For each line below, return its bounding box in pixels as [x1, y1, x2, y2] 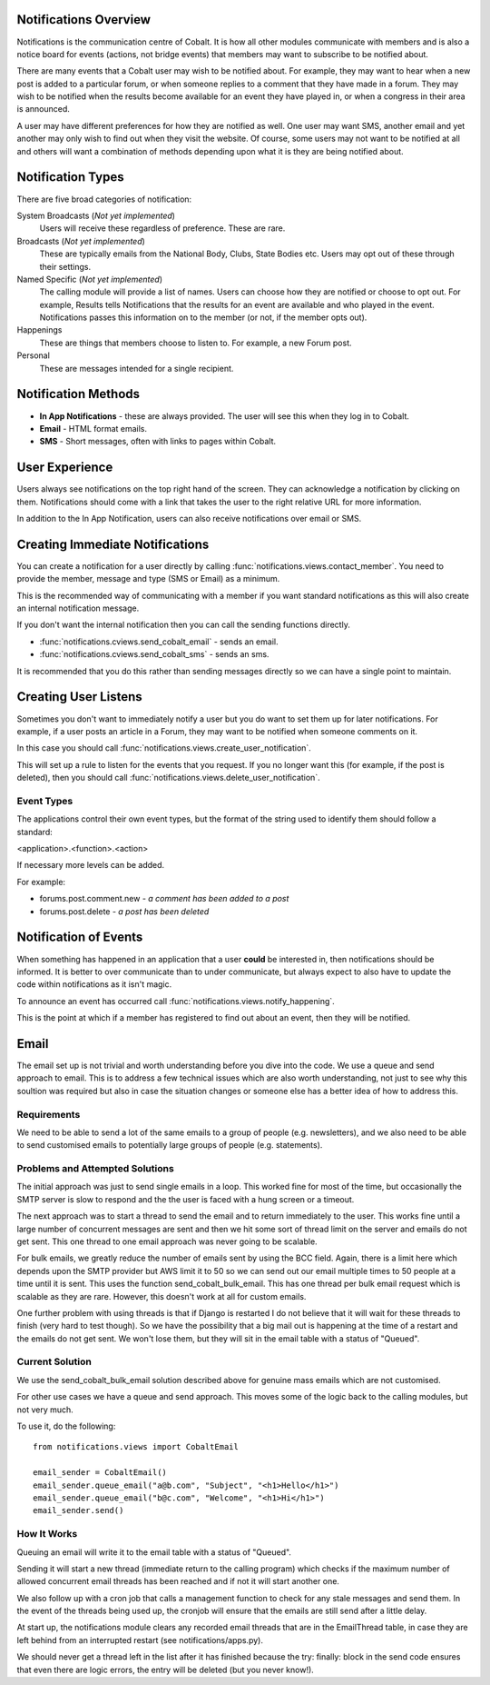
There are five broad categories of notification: [16, 194, 192, 204]
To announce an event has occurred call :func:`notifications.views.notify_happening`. [16, 995, 335, 1006]
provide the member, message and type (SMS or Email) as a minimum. [16, 573, 280, 584]
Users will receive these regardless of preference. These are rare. [39, 223, 286, 234]
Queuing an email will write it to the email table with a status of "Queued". [16, 1546, 292, 1558]
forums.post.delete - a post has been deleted [39, 905, 210, 917]
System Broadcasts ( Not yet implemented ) [16, 210, 176, 221]
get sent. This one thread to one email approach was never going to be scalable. [16, 1236, 318, 1247]
